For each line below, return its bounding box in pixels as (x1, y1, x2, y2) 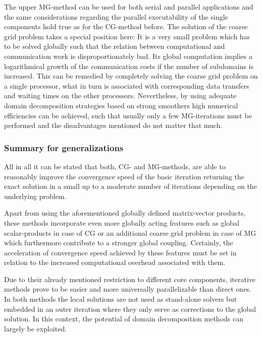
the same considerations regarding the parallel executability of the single (4, 11, 228, 22)
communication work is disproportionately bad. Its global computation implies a (4, 50, 253, 61)
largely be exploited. (4, 323, 67, 333)
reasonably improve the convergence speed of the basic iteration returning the (4, 171, 245, 181)
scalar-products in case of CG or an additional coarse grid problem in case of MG (4, 227, 256, 238)
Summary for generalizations (4, 141, 124, 154)
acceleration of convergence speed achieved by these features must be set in (4, 247, 237, 257)
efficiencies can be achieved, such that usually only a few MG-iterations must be (4, 110, 252, 120)
